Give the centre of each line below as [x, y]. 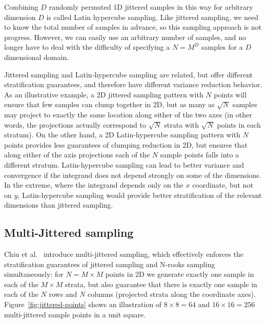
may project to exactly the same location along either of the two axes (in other [128, 114]
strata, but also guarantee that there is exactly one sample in [161, 284]
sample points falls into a [200, 155]
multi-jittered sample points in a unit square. [75, 314]
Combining [21, 7]
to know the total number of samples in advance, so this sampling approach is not [133, 27]
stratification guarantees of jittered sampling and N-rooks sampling [110, 264]
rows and [63, 294]
